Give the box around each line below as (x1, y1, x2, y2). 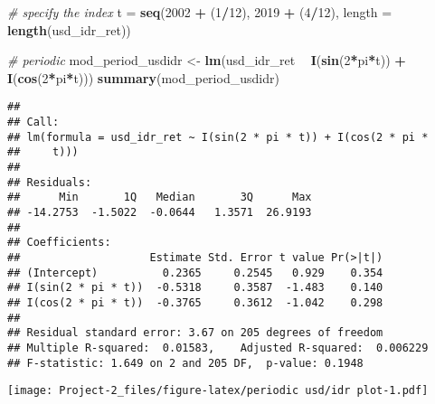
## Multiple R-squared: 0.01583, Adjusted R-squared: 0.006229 (7, 341, 429, 354)
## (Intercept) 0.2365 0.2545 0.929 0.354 (7, 266, 383, 279)
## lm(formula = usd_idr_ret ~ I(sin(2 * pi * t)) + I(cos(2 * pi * (7, 130, 429, 144)
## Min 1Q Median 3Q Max (7, 191, 312, 204)
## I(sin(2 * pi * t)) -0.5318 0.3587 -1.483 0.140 (7, 281, 383, 295)
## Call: (7, 116, 60, 129)
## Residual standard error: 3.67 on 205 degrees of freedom (7, 326, 383, 340)
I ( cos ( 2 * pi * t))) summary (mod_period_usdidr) (7, 68, 279, 87)
